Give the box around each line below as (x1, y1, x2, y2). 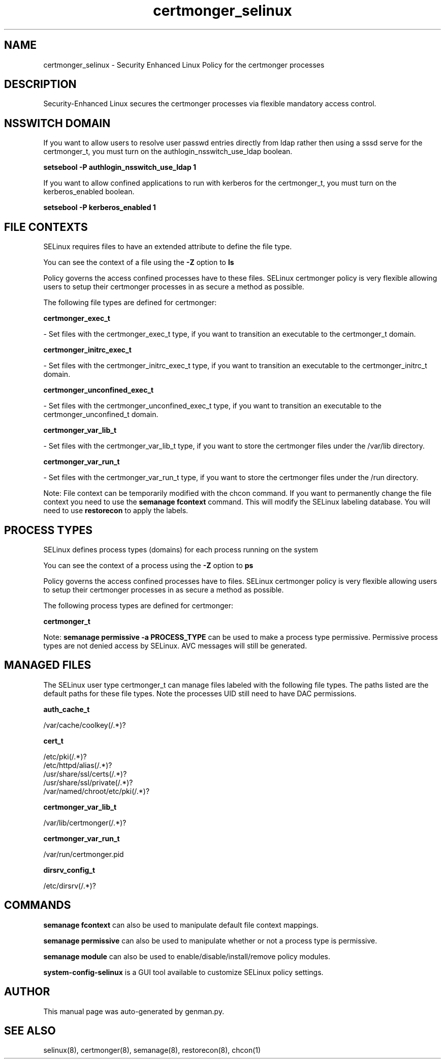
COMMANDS (4, 899, 71, 912)
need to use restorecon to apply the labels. (43, 506, 188, 515)
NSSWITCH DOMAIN (4, 116, 111, 130)
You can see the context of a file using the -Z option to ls (43, 258, 234, 267)
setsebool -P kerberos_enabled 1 (43, 203, 156, 212)
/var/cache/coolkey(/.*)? (43, 720, 126, 729)
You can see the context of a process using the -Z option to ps (43, 560, 253, 570)
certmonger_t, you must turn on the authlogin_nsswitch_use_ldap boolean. (43, 147, 293, 156)
